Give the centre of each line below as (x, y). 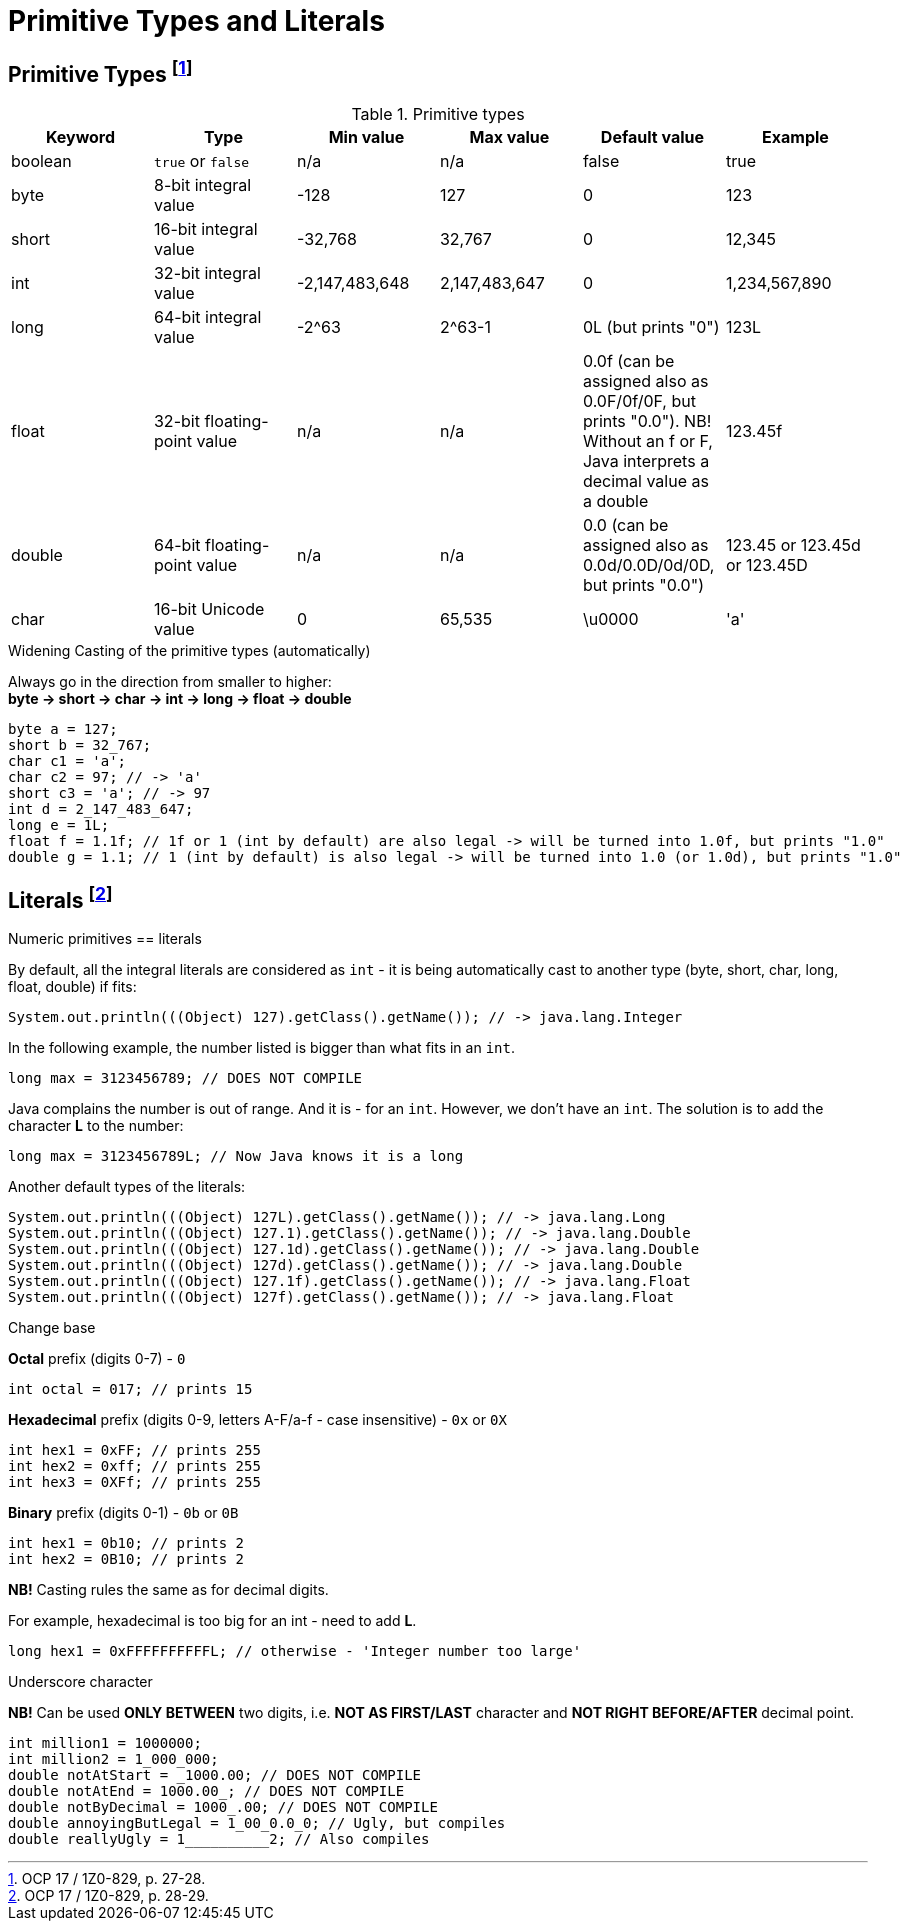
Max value (509, 137)
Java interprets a (646, 461)
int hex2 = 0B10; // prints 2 (126, 1559)
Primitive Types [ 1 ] (100, 71)
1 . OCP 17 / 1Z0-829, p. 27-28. (107, 1879)
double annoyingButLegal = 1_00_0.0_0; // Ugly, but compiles (257, 1823)
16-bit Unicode (209, 609)
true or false (201, 161)
